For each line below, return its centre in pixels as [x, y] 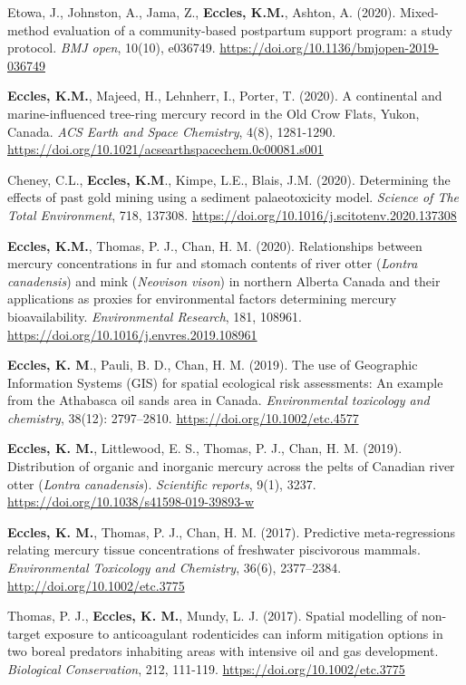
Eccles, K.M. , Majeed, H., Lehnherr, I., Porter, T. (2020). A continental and [225, 96]
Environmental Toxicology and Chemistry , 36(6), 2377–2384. [175, 568]
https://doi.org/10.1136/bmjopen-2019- [329, 48]
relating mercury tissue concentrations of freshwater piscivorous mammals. [214, 550]
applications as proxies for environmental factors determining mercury [202, 299]
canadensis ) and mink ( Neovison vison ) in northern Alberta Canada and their [224, 280]
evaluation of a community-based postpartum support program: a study [252, 29]
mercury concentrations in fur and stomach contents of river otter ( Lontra [213, 263]
